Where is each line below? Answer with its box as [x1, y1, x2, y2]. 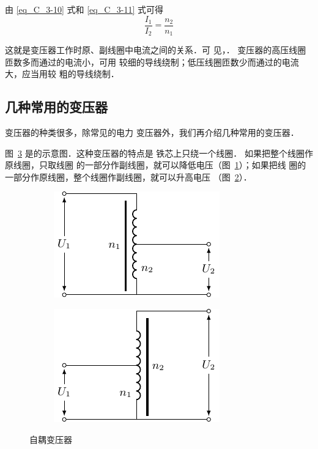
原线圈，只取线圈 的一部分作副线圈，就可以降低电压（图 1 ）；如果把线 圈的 [5, 158, 306, 171]
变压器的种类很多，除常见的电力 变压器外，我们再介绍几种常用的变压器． [5, 126, 299, 139]
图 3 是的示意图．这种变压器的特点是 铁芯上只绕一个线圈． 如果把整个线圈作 [5, 146, 313, 159]
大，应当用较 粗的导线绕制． [5, 67, 119, 80]
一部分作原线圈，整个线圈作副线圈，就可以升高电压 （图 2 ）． [5, 170, 252, 183]
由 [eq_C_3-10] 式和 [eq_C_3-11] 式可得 [5, 3, 164, 15]
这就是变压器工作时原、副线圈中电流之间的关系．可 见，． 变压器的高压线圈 [5, 43, 306, 56]
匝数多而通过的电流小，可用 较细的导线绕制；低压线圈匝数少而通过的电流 [5, 55, 299, 68]
